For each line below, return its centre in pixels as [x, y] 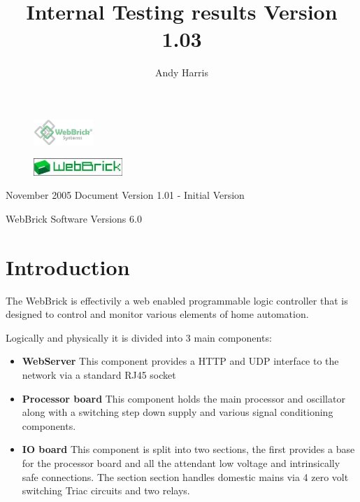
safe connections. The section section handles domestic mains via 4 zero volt [185, 476]
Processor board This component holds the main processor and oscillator [183, 398]
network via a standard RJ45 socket [99, 375]
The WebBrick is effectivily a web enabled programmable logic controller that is [177, 300]
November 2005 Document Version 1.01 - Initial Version [125, 195]
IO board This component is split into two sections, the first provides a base [188, 449]
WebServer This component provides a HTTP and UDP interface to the [180, 361]
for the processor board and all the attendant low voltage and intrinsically [181, 463]
